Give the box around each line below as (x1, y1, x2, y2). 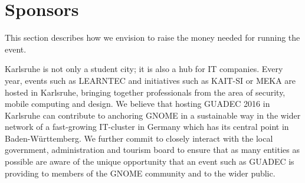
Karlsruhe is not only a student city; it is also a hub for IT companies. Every (5, 63, 283, 75)
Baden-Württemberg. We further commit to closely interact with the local (5, 132, 273, 144)
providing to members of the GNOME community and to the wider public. (5, 166, 276, 179)
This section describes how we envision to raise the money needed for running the (5, 31, 300, 44)
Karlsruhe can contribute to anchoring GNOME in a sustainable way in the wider (5, 109, 301, 121)
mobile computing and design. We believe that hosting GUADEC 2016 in (5, 97, 270, 110)
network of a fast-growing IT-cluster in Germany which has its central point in (5, 120, 289, 133)
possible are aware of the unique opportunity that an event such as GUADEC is (5, 155, 294, 168)
